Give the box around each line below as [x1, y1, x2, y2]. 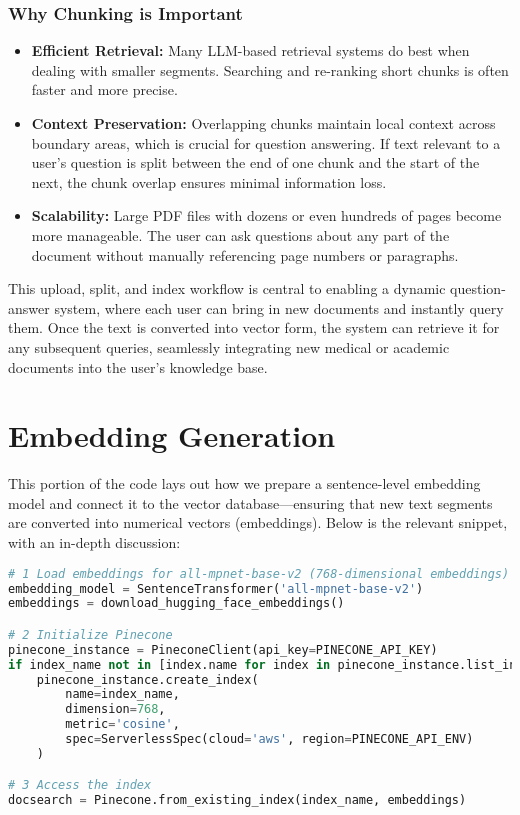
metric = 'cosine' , [65, 717, 180, 732]
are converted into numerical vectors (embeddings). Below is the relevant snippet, [8, 512, 508, 533]
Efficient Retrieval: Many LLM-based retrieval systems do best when [31, 40, 470, 61]
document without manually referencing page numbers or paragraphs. [31, 244, 459, 265]
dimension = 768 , [65, 702, 166, 717]
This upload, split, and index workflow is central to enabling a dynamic [8, 278, 446, 299]
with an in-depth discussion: [8, 532, 181, 553]
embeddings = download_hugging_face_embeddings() [8, 596, 345, 611]
